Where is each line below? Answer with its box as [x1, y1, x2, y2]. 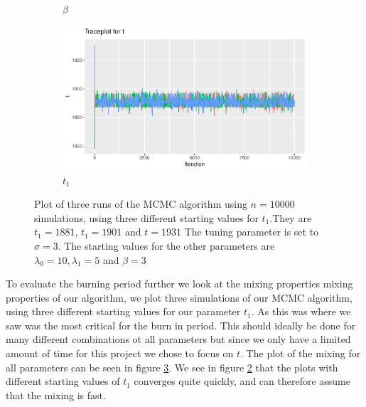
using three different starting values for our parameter [6, 304, 241, 319]
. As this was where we [251, 304, 351, 319]
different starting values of [6, 374, 120, 388]
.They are [269, 210, 312, 225]
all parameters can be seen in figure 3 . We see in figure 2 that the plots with [6, 359, 338, 374]
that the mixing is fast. [6, 387, 106, 402]
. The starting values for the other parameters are [58, 238, 275, 253]
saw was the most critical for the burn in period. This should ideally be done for [6, 317, 356, 332]
